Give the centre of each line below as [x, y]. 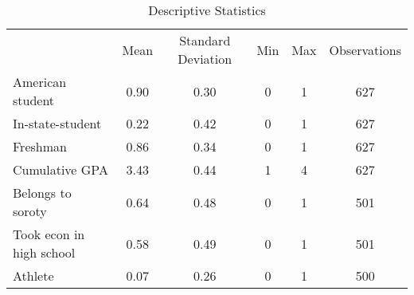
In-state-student [57, 123]
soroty [30, 211]
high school [44, 252]
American [40, 82]
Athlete [33, 275]
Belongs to [42, 193]
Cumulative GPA [61, 169]
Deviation [205, 59]
